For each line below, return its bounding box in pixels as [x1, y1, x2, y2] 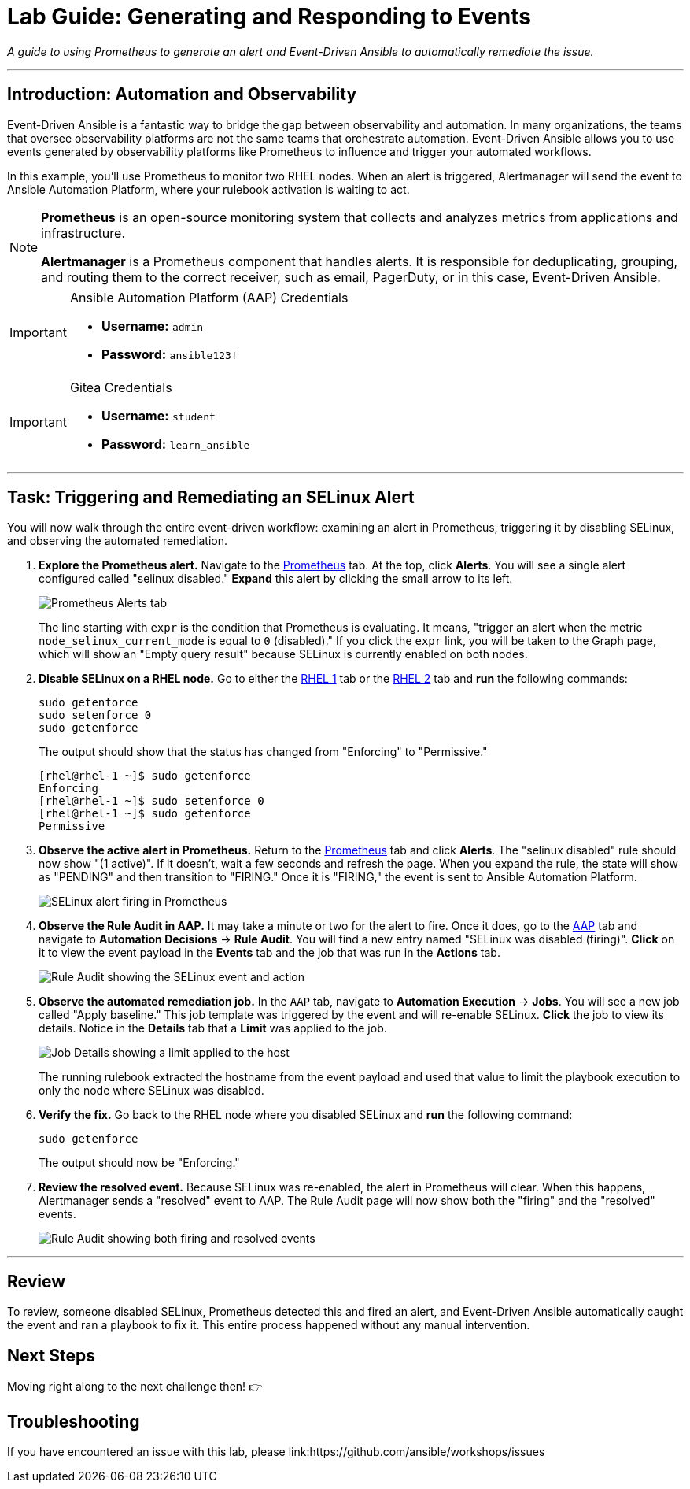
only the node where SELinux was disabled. [39, 1083, 264, 1098]
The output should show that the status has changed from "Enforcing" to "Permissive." [39, 745, 488, 759]
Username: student [101, 407, 216, 424]
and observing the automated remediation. [7, 534, 227, 548]
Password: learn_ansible [101, 435, 250, 452]
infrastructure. [41, 224, 126, 241]
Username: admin [101, 317, 204, 334]
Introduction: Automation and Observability [7, 84, 357, 105]
